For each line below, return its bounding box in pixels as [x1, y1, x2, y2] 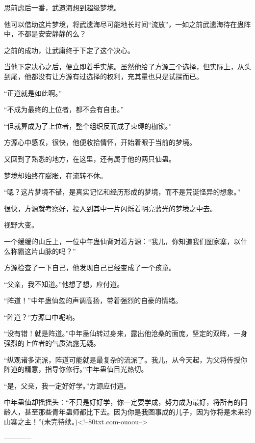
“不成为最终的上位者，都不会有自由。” [4, 104, 124, 114]
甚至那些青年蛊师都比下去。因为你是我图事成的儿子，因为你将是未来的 [24, 407, 251, 417]
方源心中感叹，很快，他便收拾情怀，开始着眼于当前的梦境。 [4, 137, 196, 147]
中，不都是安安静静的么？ [4, 28, 86, 39]
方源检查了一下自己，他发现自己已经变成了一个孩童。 [4, 262, 176, 273]
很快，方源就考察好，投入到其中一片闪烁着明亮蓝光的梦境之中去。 [4, 203, 217, 213]
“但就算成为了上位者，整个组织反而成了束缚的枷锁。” [4, 120, 172, 131]
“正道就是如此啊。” [4, 87, 62, 98]
